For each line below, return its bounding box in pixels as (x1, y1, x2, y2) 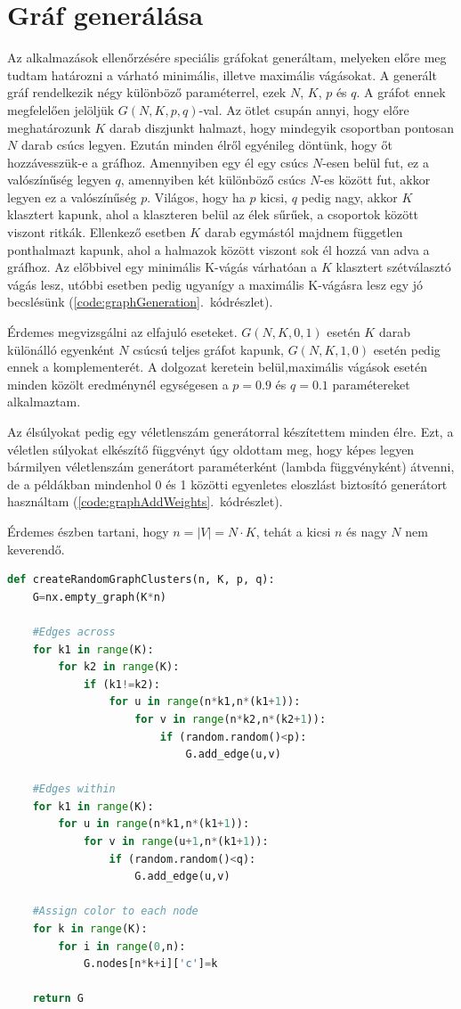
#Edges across (32, 625, 116, 638)
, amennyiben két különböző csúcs (120, 170, 306, 189)
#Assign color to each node (32, 905, 198, 918)
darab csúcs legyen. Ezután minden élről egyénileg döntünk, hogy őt (20, 135, 392, 154)
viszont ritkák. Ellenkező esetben (7, 223, 186, 242)
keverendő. (7, 539, 65, 558)
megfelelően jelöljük (7, 100, 115, 119)
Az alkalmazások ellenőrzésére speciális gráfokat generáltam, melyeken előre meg (7, 48, 447, 67)
